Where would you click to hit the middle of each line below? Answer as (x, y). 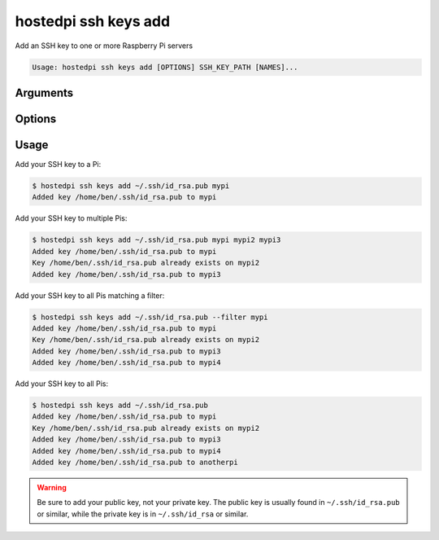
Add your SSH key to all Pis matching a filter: (90, 295)
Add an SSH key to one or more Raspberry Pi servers (104, 46)
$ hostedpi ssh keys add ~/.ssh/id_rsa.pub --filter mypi (150, 317)
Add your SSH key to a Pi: (58, 165)
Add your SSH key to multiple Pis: (71, 218)
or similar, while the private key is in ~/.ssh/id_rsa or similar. (143, 514)
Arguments (44, 92)
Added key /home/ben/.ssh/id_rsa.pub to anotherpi (135, 463)
